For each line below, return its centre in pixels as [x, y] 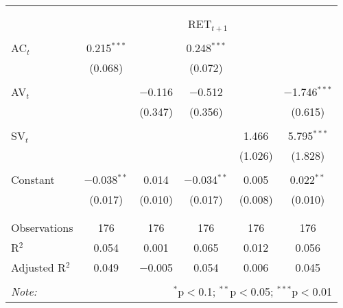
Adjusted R [38, 267]
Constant [33, 179]
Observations [42, 227]
